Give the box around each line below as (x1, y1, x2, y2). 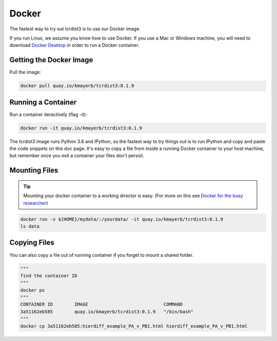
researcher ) (23, 200, 48, 206)
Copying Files (9, 238, 54, 247)
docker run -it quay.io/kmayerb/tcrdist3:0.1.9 (20, 125, 142, 131)
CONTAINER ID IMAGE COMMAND (20, 301, 183, 308)
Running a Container (9, 98, 77, 106)
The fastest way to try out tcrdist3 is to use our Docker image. (9, 26, 141, 32)
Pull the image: (9, 69, 41, 75)
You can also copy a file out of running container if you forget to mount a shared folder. (9, 252, 194, 258)
